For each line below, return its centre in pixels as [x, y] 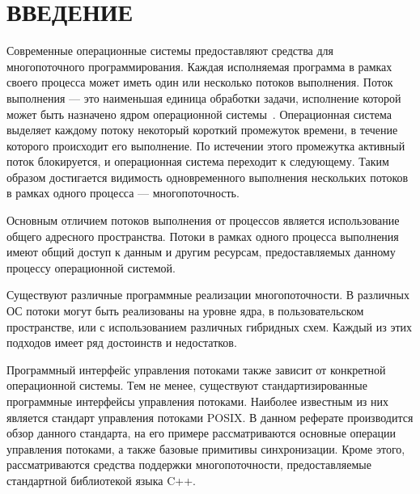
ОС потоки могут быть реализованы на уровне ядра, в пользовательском [185, 311]
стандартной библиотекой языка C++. [102, 480]
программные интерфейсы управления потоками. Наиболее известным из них [198, 401]
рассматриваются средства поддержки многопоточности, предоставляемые [189, 464]
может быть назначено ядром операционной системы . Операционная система [199, 114]
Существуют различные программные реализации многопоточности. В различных [208, 295]
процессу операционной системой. [91, 267]
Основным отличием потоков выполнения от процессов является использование [203, 220]
